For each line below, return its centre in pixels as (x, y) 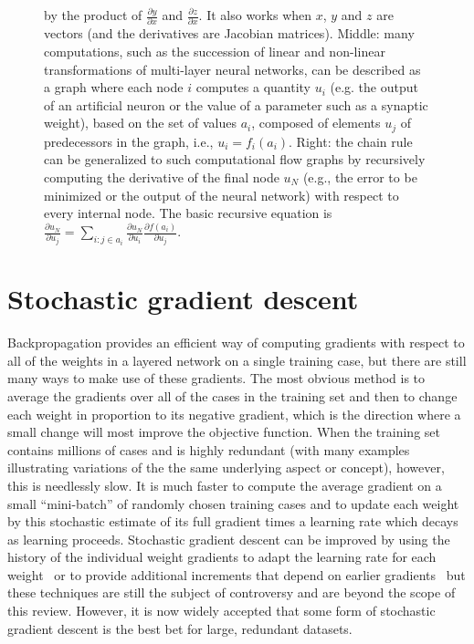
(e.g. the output (374, 87)
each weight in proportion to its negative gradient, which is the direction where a (234, 414)
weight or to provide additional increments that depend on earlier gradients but (237, 574)
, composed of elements (316, 123)
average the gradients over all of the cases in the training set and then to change (232, 395)
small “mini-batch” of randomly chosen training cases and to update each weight (233, 503)
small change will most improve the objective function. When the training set (224, 432)
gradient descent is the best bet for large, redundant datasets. (180, 628)
